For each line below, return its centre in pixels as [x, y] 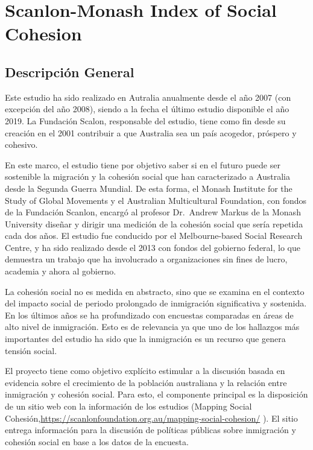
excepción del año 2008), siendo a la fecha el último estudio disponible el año [147, 109]
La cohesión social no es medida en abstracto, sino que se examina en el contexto [155, 291]
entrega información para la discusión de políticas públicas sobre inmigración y [150, 430]
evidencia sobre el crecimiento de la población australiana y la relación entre [146, 382]
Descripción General [70, 71]
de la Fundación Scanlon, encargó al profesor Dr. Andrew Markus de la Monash [153, 212]
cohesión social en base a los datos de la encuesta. [97, 441]
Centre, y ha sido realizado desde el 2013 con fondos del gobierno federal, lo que [153, 247]
